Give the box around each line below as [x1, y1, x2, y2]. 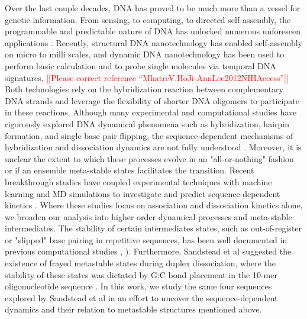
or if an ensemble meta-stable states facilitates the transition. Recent [5, 164, 254, 176]
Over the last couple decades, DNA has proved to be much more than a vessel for [5, 2, 300, 14]
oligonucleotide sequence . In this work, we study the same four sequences [5, 280, 272, 292]
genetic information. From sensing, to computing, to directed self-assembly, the [5, 13, 291, 25]
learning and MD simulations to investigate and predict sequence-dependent [5, 187, 280, 199]
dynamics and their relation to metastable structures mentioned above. [5, 303, 262, 315]
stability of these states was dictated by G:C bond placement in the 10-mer [5, 268, 277, 281]
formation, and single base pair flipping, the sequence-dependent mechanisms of [5, 129, 293, 141]
